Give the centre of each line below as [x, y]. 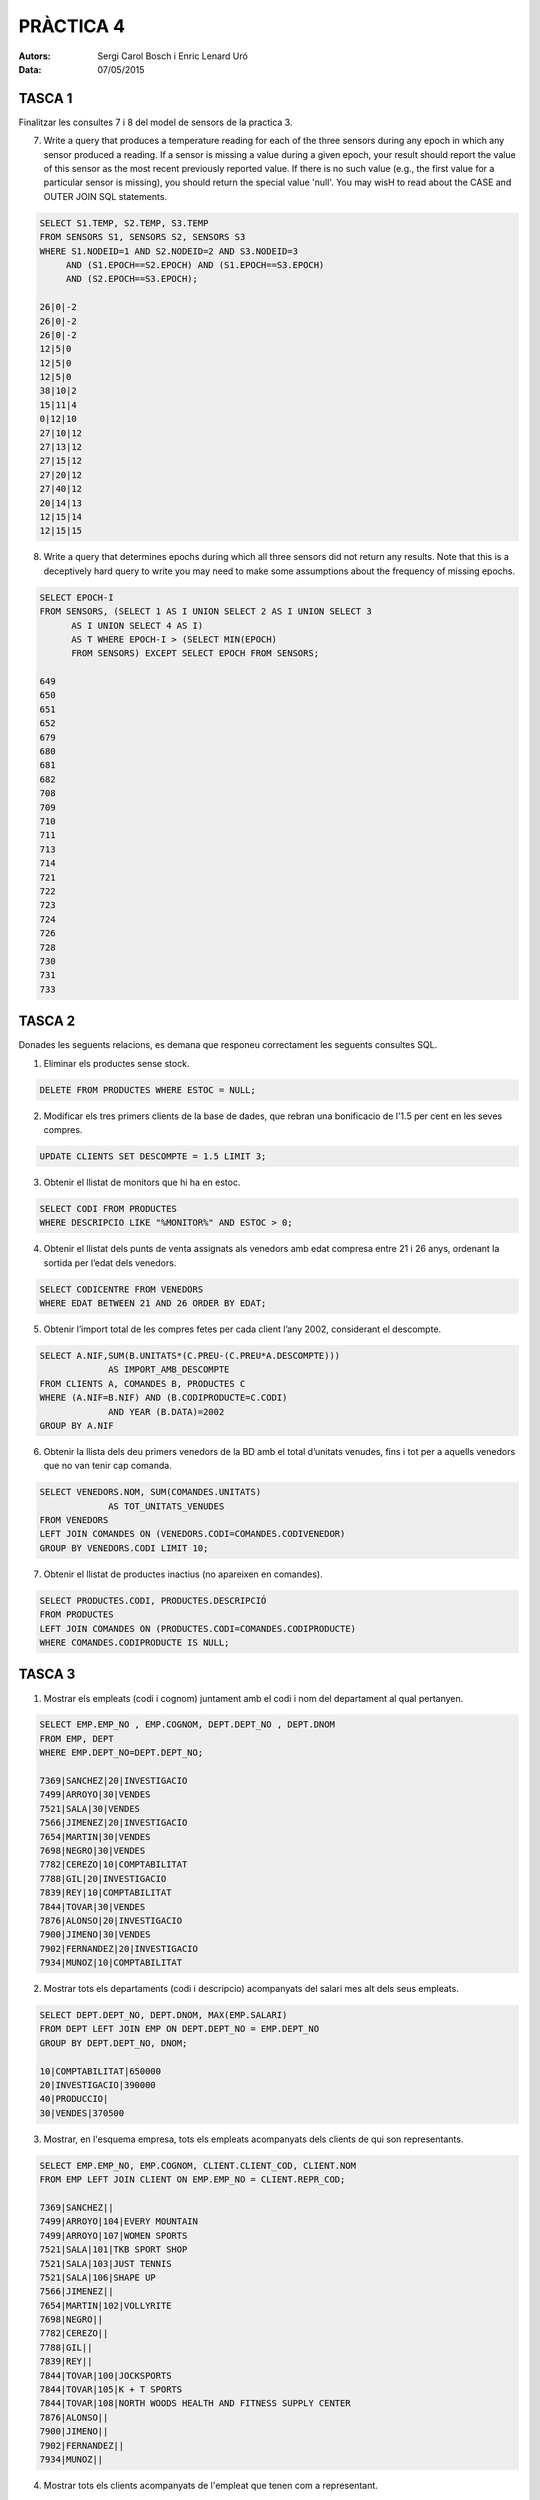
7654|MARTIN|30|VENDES [95, 1836]
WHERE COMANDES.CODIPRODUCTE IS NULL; [134, 1642]
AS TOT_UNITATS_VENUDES [166, 1506]
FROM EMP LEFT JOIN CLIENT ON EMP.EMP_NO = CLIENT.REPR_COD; [192, 2179]
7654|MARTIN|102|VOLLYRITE [105, 2305]
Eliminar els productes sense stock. [116, 1063]
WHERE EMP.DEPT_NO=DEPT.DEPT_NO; [121, 1753]
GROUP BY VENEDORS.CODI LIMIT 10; [124, 1548]
